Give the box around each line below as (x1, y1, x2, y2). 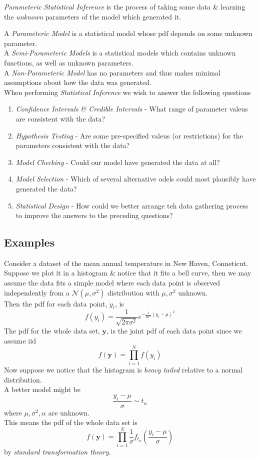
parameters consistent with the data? (15, 140, 130, 150)
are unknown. (48, 407, 90, 417)
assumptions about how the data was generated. (4, 77, 151, 87)
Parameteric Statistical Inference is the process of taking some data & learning (4, 1, 245, 11)
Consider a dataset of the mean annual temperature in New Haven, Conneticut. (4, 257, 248, 268)
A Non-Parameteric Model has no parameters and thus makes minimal (4, 67, 220, 77)
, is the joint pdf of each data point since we (106, 325, 242, 335)
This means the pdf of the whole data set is (4, 417, 137, 427)
